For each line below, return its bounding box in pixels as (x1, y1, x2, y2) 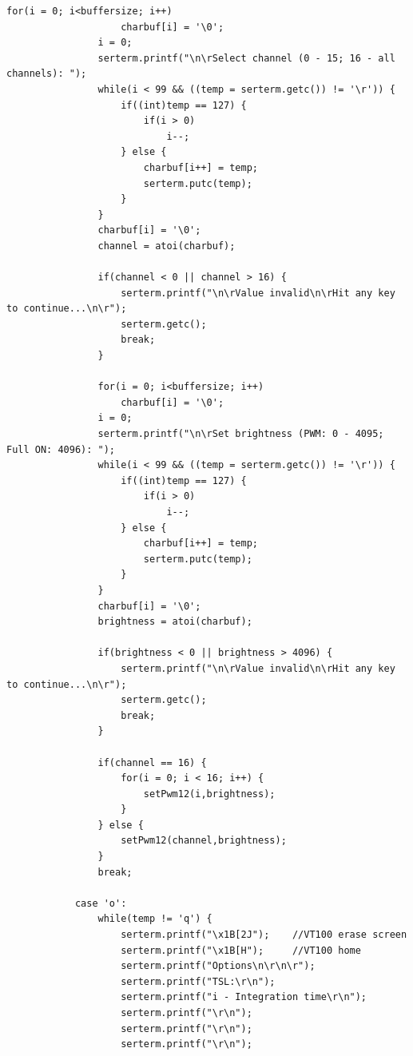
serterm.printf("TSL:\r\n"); (121, 975, 276, 987)
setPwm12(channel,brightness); (121, 835, 287, 847)
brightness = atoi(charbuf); (97, 616, 252, 628)
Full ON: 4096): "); (6, 443, 116, 455)
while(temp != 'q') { (97, 913, 212, 925)
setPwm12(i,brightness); (143, 788, 276, 800)
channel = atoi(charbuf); (97, 240, 236, 252)
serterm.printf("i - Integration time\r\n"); (121, 991, 367, 1003)
